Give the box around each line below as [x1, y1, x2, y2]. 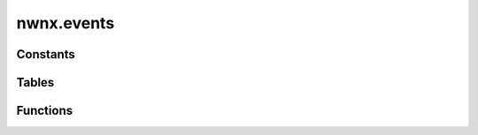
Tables [16, 75, 55, 90]
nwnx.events [16, 13, 115, 33]
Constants [16, 47, 75, 62]
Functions [16, 103, 73, 118]
